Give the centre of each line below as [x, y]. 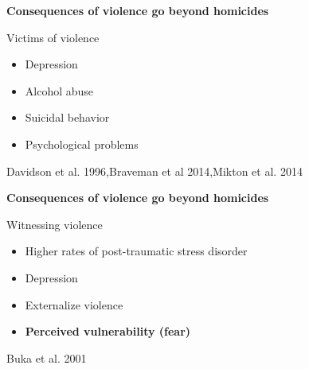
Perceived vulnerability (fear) [108, 331]
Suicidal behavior [67, 117]
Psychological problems [82, 144]
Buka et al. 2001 [47, 357]
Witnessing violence [55, 224]
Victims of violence [53, 37]
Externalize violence [74, 304]
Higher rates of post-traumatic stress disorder [136, 251]
